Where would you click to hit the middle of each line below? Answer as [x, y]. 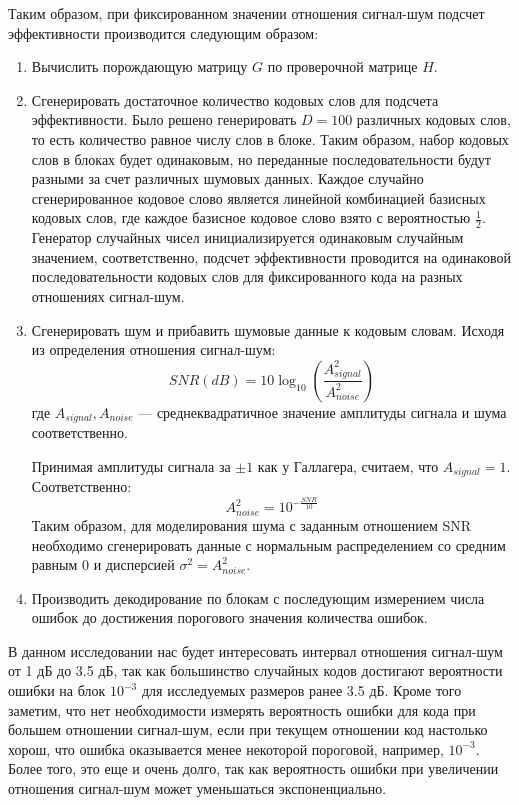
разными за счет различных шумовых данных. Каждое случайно [227, 178]
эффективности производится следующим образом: [163, 32]
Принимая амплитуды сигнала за [131, 465]
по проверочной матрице [342, 66]
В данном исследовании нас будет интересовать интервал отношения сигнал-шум [255, 650]
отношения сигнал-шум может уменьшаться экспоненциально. [197, 788]
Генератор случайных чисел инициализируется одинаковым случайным [247, 237]
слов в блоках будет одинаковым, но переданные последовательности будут [261, 158]
